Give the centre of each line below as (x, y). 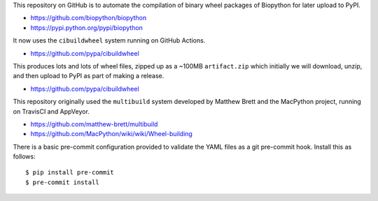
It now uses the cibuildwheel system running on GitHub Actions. (109, 40)
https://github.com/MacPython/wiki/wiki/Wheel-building (111, 134)
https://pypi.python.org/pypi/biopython (87, 27)
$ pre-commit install (62, 182)
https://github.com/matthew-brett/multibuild (94, 124)
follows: (24, 156)
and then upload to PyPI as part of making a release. (89, 76)
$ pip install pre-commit (70, 172)
